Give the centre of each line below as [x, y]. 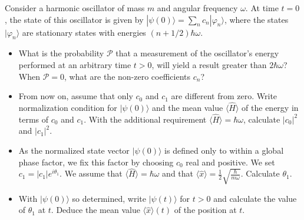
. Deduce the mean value [95, 210]
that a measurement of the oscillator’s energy [197, 53]
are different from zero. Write [224, 96]
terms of [34, 119]
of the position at [205, 210]
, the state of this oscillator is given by [74, 19]
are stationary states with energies [84, 32]
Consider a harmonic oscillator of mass [75, 8]
